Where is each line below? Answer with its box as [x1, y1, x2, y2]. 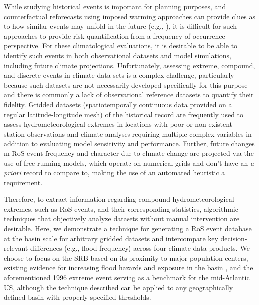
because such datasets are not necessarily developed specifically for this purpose [4, 79, 248, 90]
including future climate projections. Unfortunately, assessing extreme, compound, [4, 60, 255, 70]
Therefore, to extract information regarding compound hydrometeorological [4, 194, 234, 204]
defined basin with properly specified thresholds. [4, 292, 151, 302]
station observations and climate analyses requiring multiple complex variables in [4, 128, 252, 139]
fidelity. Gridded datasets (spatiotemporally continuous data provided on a [4, 99, 232, 109]
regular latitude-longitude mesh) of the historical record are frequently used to [4, 109, 244, 119]
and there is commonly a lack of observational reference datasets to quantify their [4, 89, 254, 100]
